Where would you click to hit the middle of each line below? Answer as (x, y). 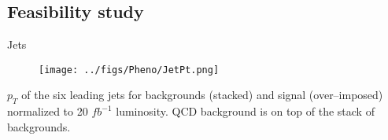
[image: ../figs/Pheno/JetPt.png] (129, 70)
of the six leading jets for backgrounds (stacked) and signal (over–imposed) (202, 95)
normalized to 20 (48, 111)
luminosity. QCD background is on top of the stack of (245, 111)
